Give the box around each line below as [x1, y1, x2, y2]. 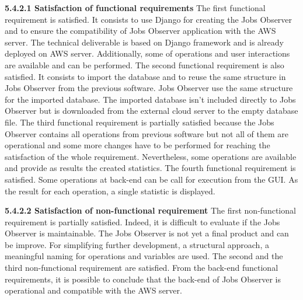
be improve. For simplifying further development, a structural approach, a [5, 238, 269, 250]
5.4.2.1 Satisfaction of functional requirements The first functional [5, 2, 266, 13]
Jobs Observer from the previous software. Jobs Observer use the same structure [5, 82, 293, 94]
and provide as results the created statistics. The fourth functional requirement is [5, 162, 296, 174]
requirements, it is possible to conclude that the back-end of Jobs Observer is [5, 273, 281, 285]
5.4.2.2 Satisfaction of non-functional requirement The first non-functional [5, 204, 296, 217]
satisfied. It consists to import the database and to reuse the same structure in [5, 70, 286, 82]
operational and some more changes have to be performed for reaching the [5, 139, 270, 151]
